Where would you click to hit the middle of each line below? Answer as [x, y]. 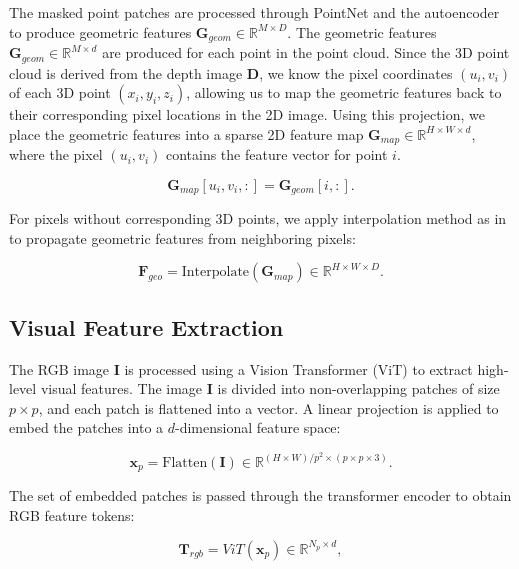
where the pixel [56, 154]
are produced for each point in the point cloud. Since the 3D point [306, 52]
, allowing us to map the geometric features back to [344, 92]
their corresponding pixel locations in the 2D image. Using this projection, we [247, 114]
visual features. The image [121, 388]
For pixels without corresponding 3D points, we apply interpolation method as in [258, 218]
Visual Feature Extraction [146, 326]
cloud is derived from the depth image [126, 72]
